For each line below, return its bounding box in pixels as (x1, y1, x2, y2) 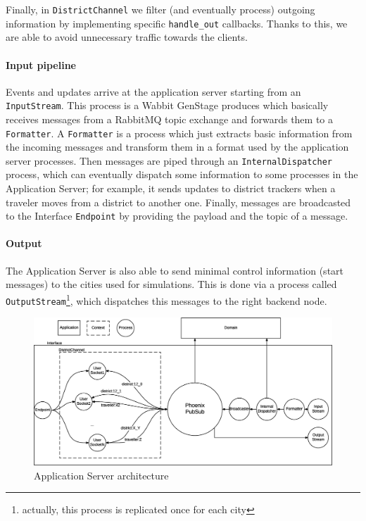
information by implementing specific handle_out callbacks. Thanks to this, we (6, 15, 348, 30)
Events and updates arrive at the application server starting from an (6, 84, 301, 99)
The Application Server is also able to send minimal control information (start (6, 263, 344, 277)
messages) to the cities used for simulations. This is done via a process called (6, 277, 337, 291)
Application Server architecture (34, 467, 169, 482)
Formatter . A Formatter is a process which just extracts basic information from (6, 125, 353, 140)
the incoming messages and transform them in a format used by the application (6, 139, 349, 154)
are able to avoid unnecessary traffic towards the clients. (6, 30, 248, 44)
